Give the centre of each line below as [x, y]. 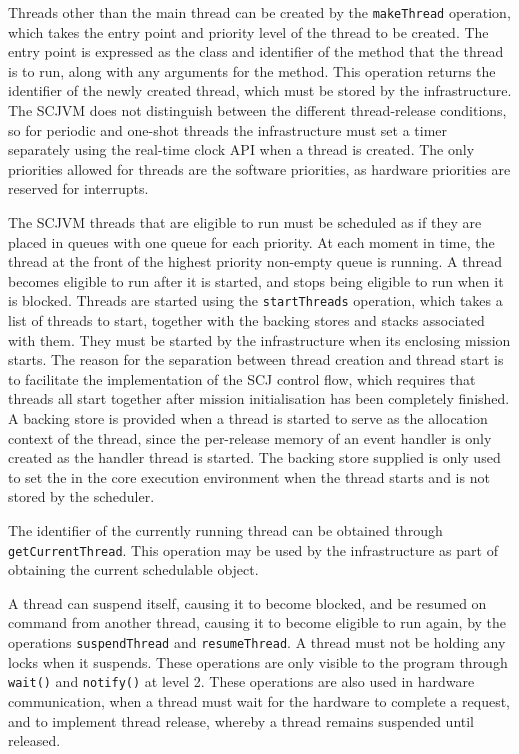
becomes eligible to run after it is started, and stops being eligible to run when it [256, 280]
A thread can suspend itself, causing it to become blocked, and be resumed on [247, 602]
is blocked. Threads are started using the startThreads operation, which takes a [255, 300]
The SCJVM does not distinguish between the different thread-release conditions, [257, 110]
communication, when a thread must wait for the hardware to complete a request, [259, 700]
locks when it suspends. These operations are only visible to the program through [258, 661]
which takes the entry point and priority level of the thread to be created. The [248, 31]
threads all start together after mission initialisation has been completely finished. [259, 398]
